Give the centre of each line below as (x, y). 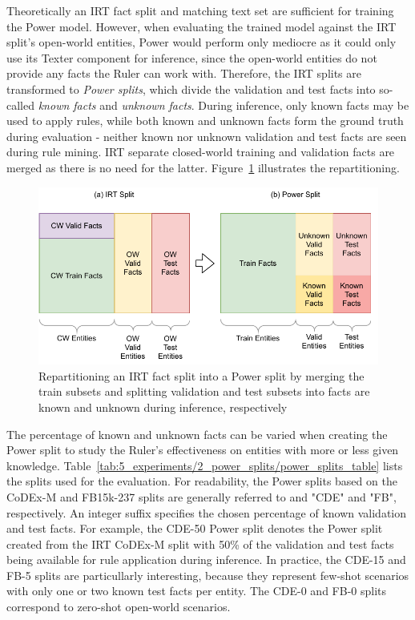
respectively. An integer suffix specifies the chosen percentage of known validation (207, 512)
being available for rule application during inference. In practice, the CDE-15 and (206, 560)
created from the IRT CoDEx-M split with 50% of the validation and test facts (200, 544)
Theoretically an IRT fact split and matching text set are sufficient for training (200, 10)
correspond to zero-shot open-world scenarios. (119, 607)
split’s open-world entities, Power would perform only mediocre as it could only (201, 42)
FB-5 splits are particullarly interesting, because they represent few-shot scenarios (208, 575)
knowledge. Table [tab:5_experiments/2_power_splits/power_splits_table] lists (205, 465)
